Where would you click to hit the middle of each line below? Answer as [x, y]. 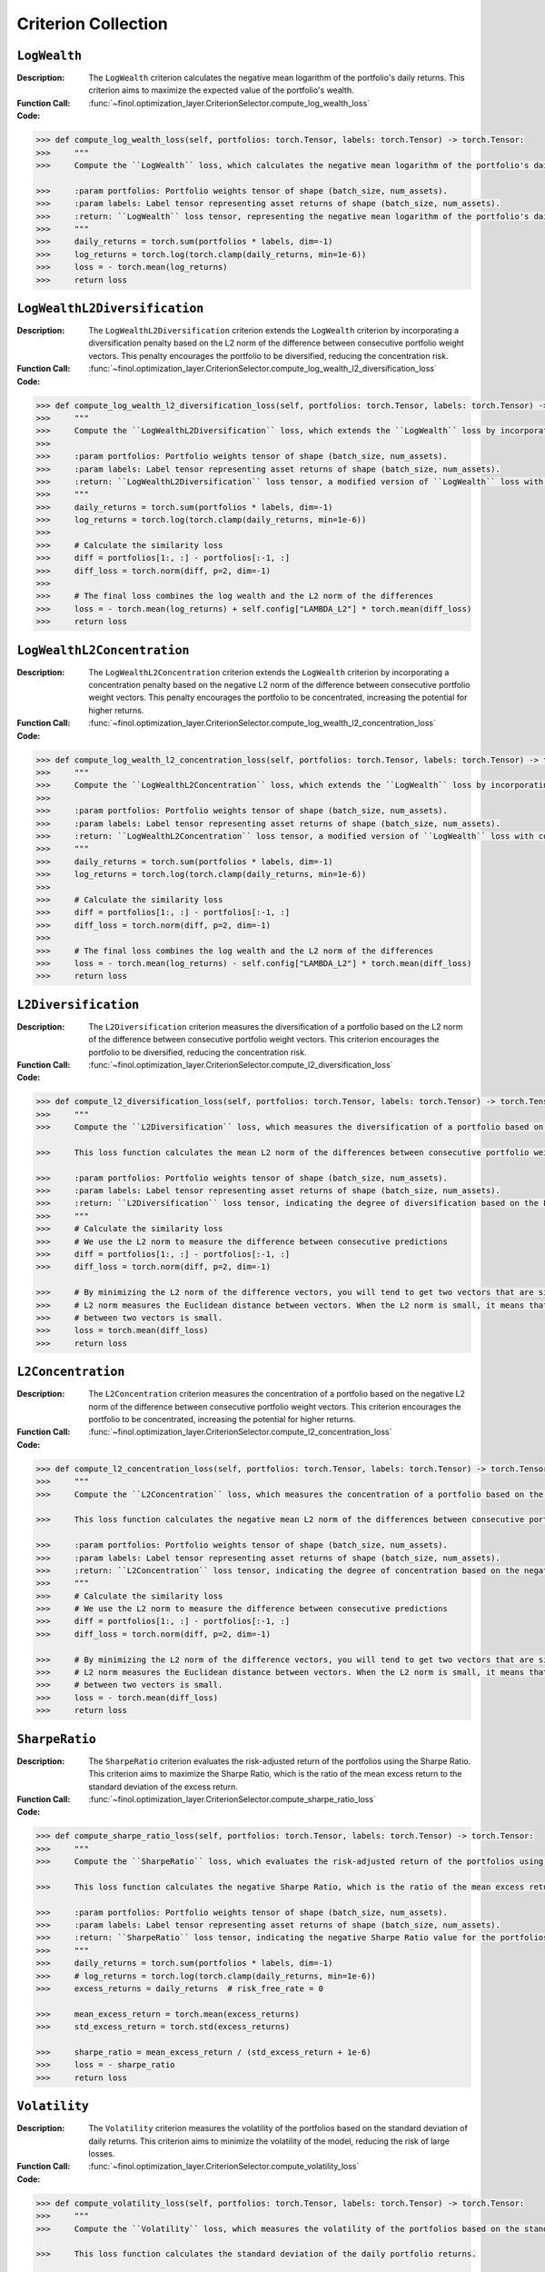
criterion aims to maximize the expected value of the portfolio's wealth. [221, 90]
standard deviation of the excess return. [163, 1787]
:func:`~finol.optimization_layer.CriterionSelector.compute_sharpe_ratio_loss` [233, 1799]
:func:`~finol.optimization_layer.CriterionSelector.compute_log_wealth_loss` [229, 103]
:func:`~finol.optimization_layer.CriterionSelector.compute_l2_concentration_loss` [240, 1432]
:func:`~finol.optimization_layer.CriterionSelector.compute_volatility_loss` [224, 2167]
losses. [102, 2153]
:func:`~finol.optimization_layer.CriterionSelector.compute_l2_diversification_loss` [241, 1064]
